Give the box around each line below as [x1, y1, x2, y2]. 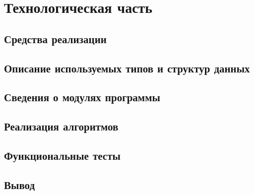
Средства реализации [4, 31, 107, 46]
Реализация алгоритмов [4, 119, 119, 134]
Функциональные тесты [4, 147, 121, 163]
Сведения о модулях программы [4, 89, 160, 105]
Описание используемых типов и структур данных [4, 60, 250, 75]
